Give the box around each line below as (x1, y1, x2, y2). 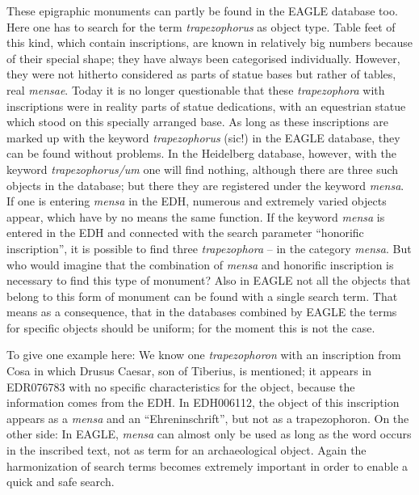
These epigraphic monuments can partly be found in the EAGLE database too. (6, 2, 398, 19)
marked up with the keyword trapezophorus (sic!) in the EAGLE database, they (6, 129, 400, 146)
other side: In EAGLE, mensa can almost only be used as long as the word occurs (6, 425, 412, 442)
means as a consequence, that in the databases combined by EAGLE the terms (6, 303, 397, 320)
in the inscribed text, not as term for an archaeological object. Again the (6, 442, 367, 459)
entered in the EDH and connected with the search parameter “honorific (6, 224, 364, 241)
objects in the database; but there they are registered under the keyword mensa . (6, 176, 404, 193)
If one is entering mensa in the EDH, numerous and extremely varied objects (6, 192, 387, 209)
